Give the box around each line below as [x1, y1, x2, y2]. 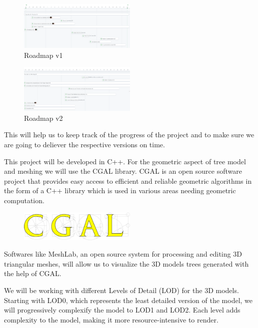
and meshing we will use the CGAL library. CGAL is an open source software [4, 166, 242, 176]
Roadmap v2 [24, 112, 63, 123]
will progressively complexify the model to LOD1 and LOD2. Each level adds [4, 305, 240, 315]
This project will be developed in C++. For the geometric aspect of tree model [4, 156, 246, 166]
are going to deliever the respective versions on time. [4, 139, 165, 150]
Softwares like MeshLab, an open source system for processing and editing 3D [4, 249, 242, 259]
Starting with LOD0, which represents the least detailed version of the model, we [4, 295, 253, 305]
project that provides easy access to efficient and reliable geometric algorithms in [4, 175, 252, 186]
